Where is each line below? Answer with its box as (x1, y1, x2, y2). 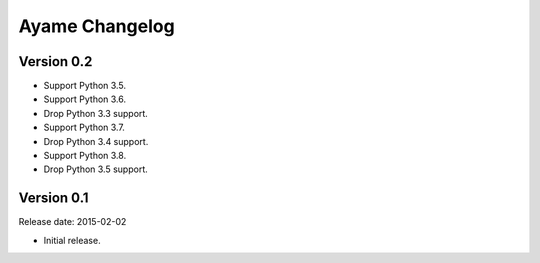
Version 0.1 (18, 190, 89, 207)
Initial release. (43, 234, 101, 246)
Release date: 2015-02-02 (18, 216, 127, 228)
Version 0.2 (18, 53, 93, 70)
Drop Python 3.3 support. (43, 107, 149, 119)
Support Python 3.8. (43, 150, 127, 162)
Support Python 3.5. (43, 80, 127, 92)
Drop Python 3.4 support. (43, 135, 149, 147)
